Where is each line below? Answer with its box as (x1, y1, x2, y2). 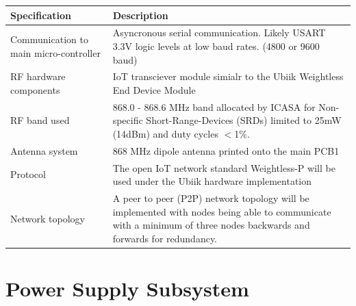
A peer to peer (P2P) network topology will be (112, 191, 309, 205)
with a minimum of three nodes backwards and (112, 218, 310, 232)
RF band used (10, 113, 70, 127)
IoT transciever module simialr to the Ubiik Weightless (112, 69, 344, 84)
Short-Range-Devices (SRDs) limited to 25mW (146, 113, 342, 127)
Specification (10, 8, 71, 22)
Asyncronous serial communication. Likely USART (112, 25, 326, 40)
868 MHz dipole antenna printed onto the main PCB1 (112, 143, 340, 157)
